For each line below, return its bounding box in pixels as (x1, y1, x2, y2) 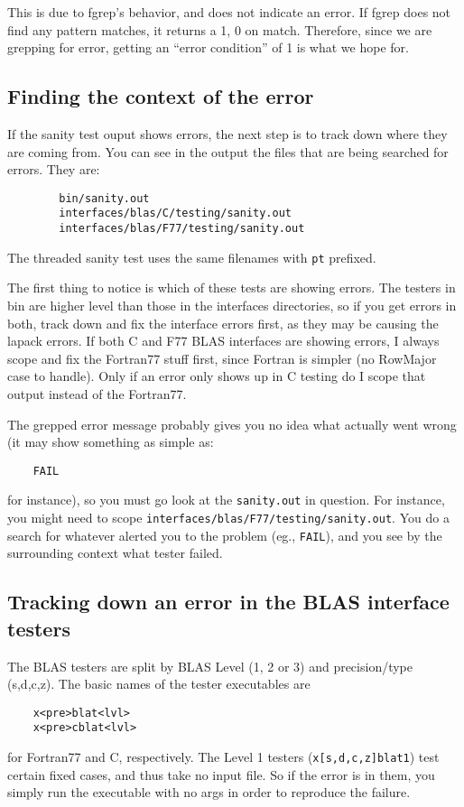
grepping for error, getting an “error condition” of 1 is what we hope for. (7, 38, 409, 57)
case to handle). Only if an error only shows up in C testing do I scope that (7, 366, 426, 385)
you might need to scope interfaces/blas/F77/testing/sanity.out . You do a (7, 508, 450, 527)
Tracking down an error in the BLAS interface (7, 588, 450, 616)
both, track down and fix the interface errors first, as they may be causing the (7, 313, 439, 332)
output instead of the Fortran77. (7, 384, 187, 403)
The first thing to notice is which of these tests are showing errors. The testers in (7, 278, 456, 297)
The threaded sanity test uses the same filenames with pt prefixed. (7, 247, 376, 266)
